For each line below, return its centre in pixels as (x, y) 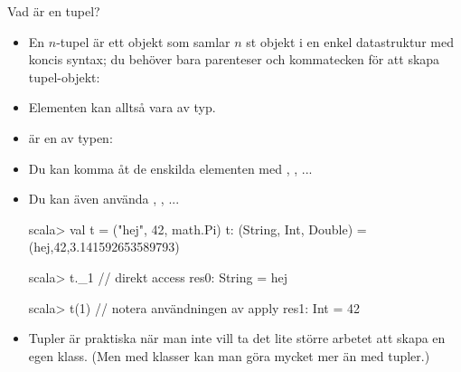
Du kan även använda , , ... (104, 199)
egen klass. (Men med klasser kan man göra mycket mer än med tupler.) (229, 355)
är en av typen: (71, 137)
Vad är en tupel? (54, 11)
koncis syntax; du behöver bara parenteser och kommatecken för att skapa (234, 59)
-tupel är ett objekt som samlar (143, 41)
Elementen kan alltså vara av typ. (122, 107)
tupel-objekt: (64, 76)
